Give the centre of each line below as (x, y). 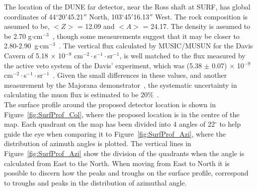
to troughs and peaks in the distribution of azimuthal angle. (95, 182)
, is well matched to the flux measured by (182, 55)
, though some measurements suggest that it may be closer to (146, 36)
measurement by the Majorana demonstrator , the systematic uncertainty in (121, 85)
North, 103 (106, 16)
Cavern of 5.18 (26, 55)
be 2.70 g (18, 36)
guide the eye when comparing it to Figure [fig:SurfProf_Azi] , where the (115, 133)
